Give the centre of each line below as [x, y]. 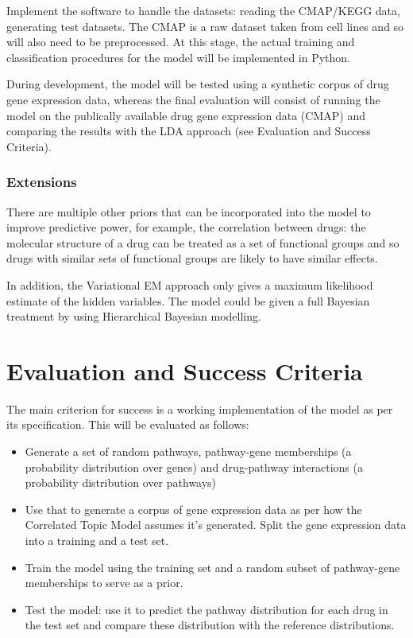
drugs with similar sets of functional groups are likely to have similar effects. [192, 258]
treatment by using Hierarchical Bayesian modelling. [134, 316]
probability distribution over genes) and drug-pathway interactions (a [194, 467]
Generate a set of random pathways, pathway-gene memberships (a [188, 451]
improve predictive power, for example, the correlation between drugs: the [186, 227]
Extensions [42, 182]
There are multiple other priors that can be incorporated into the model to [189, 211]
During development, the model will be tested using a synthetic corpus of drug [198, 84]
